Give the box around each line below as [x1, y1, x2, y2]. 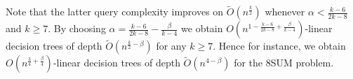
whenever [265, 4, 305, 19]
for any [156, 38, 187, 53]
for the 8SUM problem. [234, 55, 334, 70]
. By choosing [48, 21, 106, 36]
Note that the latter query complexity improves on [6, 4, 224, 19]
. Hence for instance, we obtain [213, 38, 346, 53]
